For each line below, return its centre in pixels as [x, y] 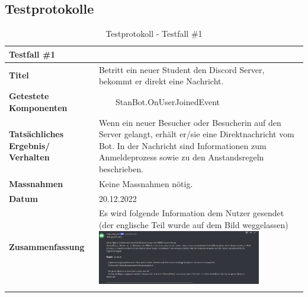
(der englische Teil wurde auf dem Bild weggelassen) [193, 225]
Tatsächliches [36, 134]
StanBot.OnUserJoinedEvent [168, 101]
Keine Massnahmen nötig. [146, 183]
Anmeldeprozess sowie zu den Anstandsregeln [181, 157]
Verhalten [29, 157]
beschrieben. [121, 168]
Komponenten [38, 107]
